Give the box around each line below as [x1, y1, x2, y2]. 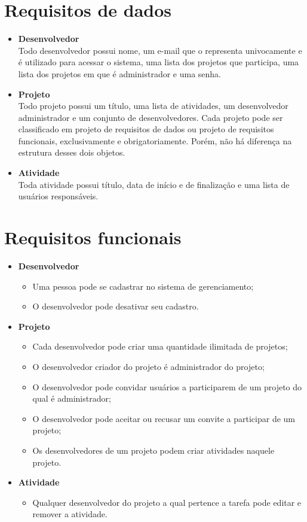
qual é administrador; [32, 392, 111, 405]
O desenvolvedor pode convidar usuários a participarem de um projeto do [32, 380, 302, 393]
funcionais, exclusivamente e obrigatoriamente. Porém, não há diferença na [18, 134, 292, 147]
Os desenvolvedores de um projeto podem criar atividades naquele [32, 444, 275, 456]
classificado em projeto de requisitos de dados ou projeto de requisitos [18, 123, 274, 135]
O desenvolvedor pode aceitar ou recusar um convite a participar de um [32, 412, 296, 424]
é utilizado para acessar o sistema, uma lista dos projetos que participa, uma [18, 56, 299, 68]
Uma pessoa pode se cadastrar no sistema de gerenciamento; [32, 280, 254, 292]
